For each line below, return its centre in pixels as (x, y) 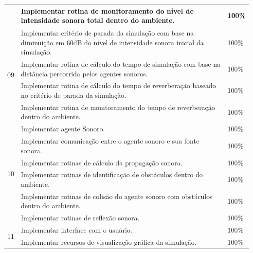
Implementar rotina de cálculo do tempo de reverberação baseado (118, 85)
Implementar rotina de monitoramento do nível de (107, 10)
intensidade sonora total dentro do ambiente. (98, 20)
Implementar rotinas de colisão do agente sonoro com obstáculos (117, 196)
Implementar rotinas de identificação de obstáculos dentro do (112, 174)
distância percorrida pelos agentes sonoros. (84, 73)
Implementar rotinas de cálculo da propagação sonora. (102, 162)
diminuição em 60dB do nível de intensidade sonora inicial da (112, 42)
